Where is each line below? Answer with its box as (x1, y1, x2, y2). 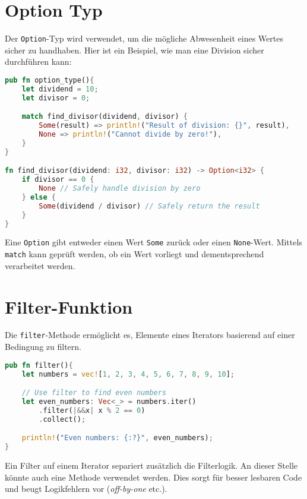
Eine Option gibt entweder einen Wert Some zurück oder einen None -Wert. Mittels (5, 236, 302, 248)
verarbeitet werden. (5, 259, 75, 271)
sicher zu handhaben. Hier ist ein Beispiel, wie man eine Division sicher (5, 43, 264, 56)
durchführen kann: (5, 55, 72, 68)
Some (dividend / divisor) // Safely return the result (39, 201, 260, 210)
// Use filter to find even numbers (21, 389, 167, 397)
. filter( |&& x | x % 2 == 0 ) (39, 406, 145, 415)
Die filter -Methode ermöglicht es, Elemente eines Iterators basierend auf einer (5, 329, 295, 341)
